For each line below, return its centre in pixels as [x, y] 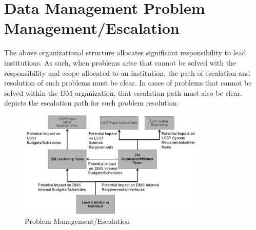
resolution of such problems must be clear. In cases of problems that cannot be [128, 83]
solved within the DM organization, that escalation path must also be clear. [123, 92]
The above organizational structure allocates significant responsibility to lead [125, 53]
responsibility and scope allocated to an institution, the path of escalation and [127, 72]
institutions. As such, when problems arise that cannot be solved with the [120, 62]
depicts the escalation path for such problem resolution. [92, 103]
